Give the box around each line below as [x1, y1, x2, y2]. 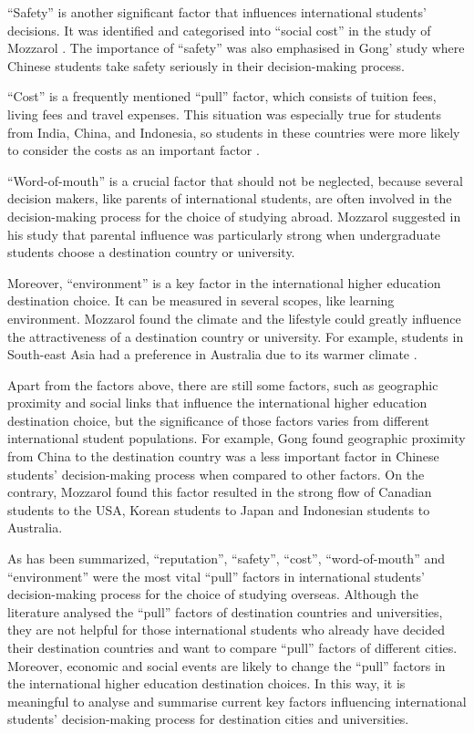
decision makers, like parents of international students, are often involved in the [7, 189, 452, 208]
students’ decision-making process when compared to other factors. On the [7, 464, 425, 483]
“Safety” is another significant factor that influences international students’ [7, 3, 427, 21]
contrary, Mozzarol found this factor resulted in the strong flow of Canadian [7, 482, 432, 501]
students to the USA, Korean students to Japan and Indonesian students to [7, 500, 430, 519]
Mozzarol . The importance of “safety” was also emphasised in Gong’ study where [7, 38, 465, 57]
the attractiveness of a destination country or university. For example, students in [7, 326, 464, 346]
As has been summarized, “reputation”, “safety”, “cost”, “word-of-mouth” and [7, 549, 445, 568]
